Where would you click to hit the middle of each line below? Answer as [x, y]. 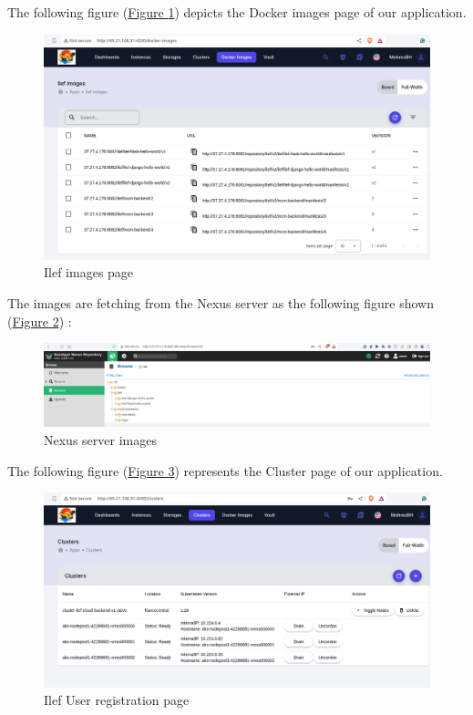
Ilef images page [89, 272]
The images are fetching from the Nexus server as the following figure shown [221, 302]
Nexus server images [100, 440]
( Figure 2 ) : [40, 321]
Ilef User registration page [117, 700]
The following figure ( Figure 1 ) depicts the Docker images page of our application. [237, 12]
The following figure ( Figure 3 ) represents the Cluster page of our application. [225, 470]
